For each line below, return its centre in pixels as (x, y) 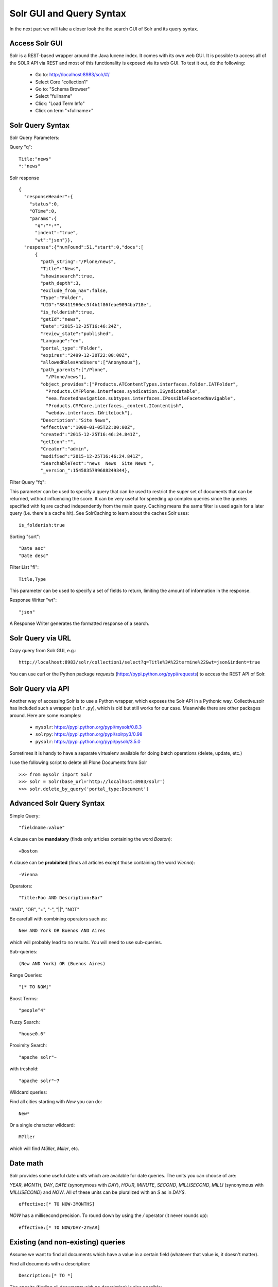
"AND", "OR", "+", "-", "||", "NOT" (45, 909)
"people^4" (32, 1011)
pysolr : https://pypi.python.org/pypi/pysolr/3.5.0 (88, 741)
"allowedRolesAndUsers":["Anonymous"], (91, 362)
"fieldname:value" (42, 827)
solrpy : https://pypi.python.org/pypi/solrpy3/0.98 (89, 734)
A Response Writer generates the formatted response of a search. (79, 623)
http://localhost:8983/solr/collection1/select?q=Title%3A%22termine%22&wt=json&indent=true (140, 662)
